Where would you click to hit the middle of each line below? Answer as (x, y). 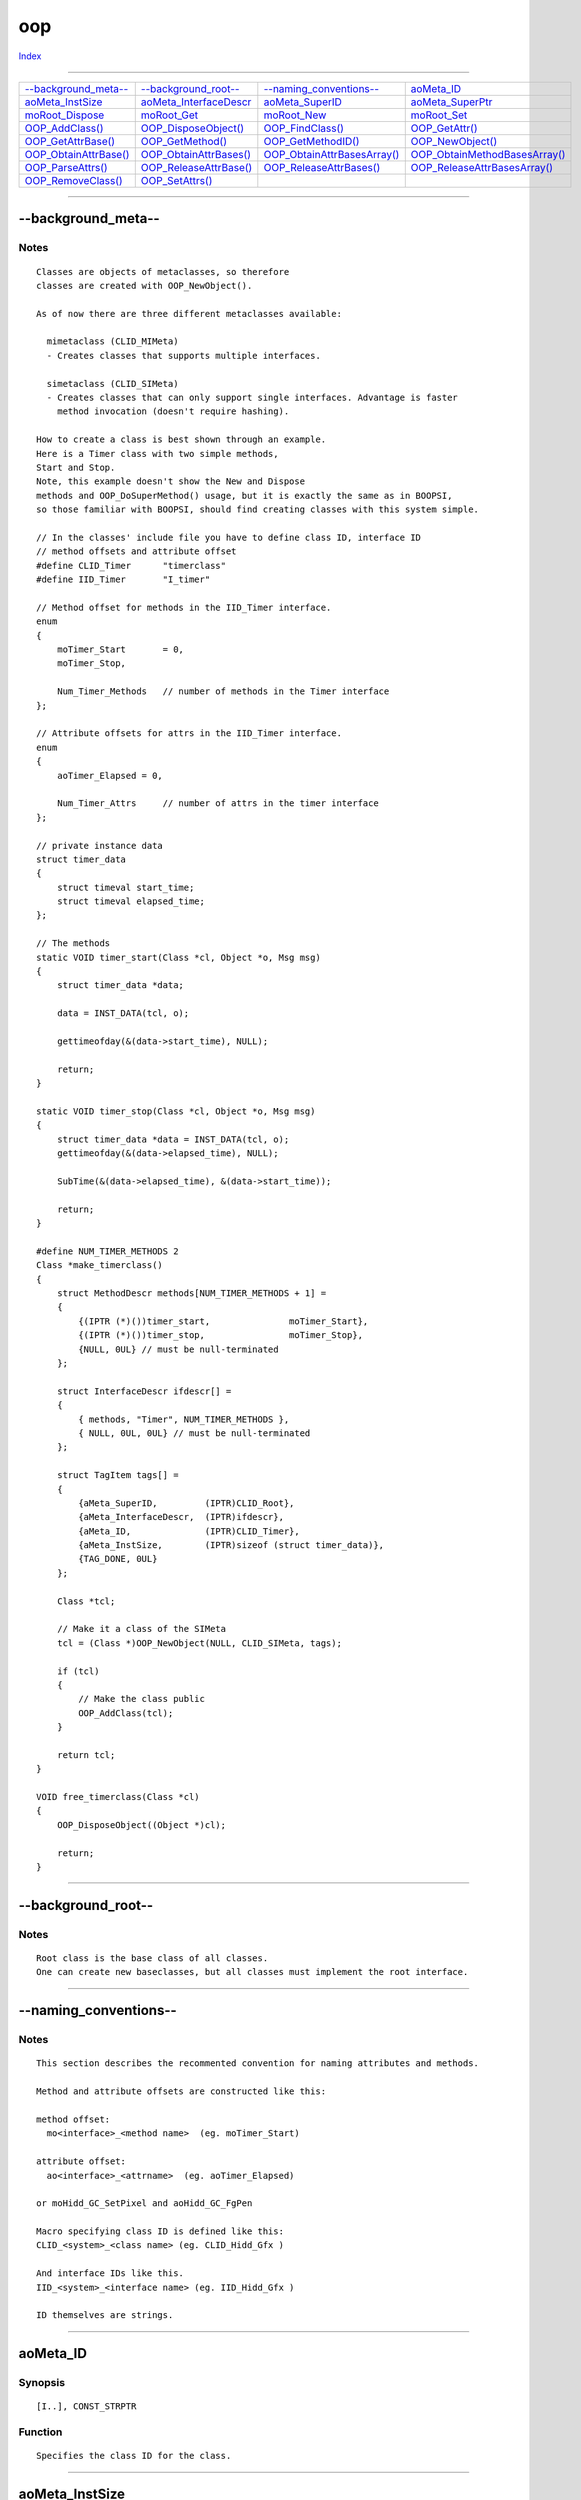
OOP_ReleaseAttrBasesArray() (482, 167)
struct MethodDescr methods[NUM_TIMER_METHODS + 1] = (191, 1293)
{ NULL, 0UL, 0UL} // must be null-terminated (194, 1433)
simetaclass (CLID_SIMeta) (112, 383)
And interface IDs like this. (110, 2273)
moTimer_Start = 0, (120, 649)
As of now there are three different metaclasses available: (189, 313)
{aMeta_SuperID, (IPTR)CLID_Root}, (186, 1503)
